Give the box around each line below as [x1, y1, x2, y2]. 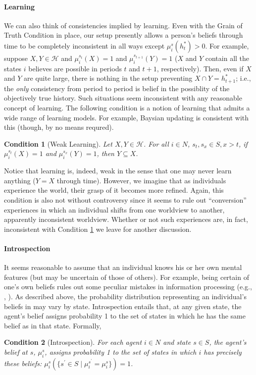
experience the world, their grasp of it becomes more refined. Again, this [4, 185, 224, 195]
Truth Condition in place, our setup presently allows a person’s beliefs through [4, 30, 243, 40]
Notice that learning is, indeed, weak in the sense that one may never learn [4, 165, 232, 176]
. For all [143, 138, 169, 149]
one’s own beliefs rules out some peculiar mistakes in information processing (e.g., [4, 281, 252, 292]
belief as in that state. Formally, [4, 320, 102, 330]
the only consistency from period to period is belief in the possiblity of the [4, 83, 230, 93]
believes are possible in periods [28, 63, 122, 73]
